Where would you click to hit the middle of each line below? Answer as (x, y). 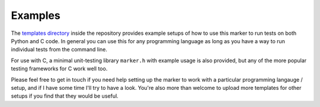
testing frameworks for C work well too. (59, 69)
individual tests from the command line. (59, 50)
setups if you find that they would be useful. (65, 96)
